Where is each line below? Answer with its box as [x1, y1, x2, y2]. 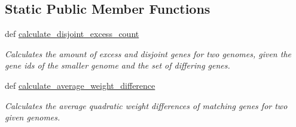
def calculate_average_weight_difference [5, 79, 155, 91]
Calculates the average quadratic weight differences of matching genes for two [5, 99, 288, 111]
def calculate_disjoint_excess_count [5, 27, 139, 40]
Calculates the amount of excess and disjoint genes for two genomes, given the [5, 47, 291, 60]
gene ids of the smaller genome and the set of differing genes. [5, 59, 230, 72]
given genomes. [5, 111, 60, 123]
